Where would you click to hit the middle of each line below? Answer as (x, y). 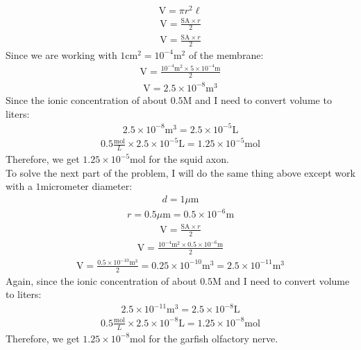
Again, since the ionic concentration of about (101, 280)
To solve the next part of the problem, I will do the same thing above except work (180, 172)
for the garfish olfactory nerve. (213, 338)
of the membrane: (226, 54)
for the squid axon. (189, 159)
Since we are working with (61, 54)
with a (19, 186)
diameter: (112, 186)
